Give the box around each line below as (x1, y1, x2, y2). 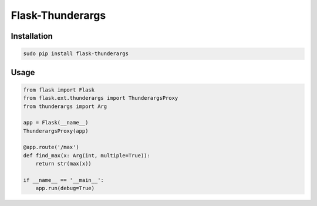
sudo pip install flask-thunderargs (23, 50, 129, 57)
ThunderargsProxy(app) (23, 127, 89, 134)
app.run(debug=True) (35, 185, 95, 192)
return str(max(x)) (35, 160, 92, 167)
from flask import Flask (23, 86, 95, 93)
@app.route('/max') (23, 144, 79, 151)
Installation (11, 31, 53, 41)
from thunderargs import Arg (23, 103, 107, 110)
